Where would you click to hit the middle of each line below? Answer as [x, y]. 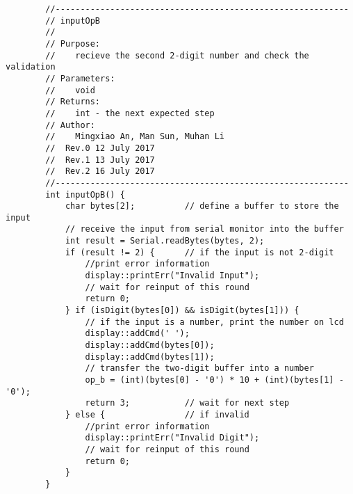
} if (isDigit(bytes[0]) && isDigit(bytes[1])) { [182, 311]
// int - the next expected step [130, 113]
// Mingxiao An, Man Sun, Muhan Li [135, 137]
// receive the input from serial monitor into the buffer [204, 229]
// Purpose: [73, 43]
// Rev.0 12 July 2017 [100, 148]
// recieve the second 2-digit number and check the [177, 55]
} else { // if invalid [157, 414]
